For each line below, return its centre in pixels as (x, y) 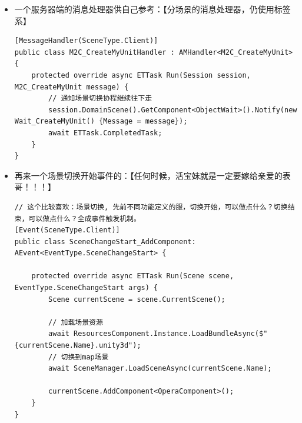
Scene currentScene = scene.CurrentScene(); (137, 299)
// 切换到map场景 (79, 357)
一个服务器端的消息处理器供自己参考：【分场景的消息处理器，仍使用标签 (152, 9)
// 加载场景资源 (76, 322)
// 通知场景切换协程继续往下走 (100, 99)
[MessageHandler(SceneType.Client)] (86, 41)
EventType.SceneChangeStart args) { (86, 288)
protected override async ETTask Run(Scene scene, (133, 276)
